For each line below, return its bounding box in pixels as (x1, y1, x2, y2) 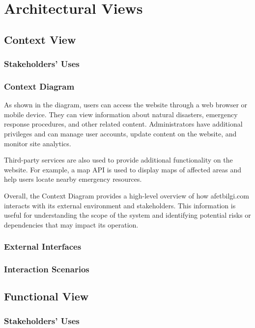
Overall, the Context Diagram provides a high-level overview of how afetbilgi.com (4, 190, 249, 200)
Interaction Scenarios (4, 263, 89, 275)
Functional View (4, 289, 89, 304)
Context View (4, 32, 76, 47)
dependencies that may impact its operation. (4, 219, 139, 230)
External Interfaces (4, 240, 82, 253)
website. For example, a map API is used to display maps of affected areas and (4, 164, 242, 174)
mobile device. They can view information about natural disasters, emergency (4, 109, 238, 119)
